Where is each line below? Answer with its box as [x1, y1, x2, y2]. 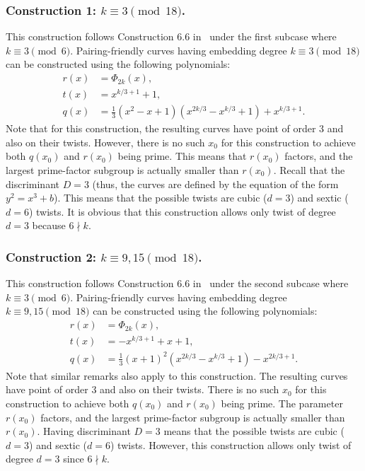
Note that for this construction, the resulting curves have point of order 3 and [6, 121, 344, 136]
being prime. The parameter [221, 395, 343, 410]
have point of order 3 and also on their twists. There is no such [6, 382, 279, 397]
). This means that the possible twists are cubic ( [54, 190, 267, 205]
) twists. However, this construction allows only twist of [110, 437, 352, 452]
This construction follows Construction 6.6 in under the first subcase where [6, 29, 337, 44]
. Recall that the [273, 163, 345, 178]
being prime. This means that [117, 149, 247, 163]
